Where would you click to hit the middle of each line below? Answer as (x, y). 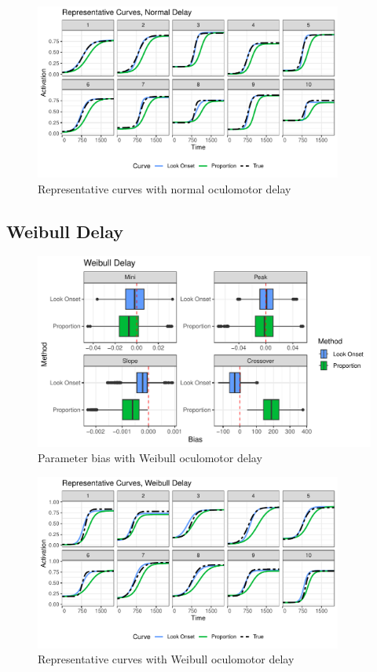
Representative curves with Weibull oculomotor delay (166, 659)
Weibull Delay (65, 231)
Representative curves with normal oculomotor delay (165, 188)
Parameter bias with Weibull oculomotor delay (150, 458)
